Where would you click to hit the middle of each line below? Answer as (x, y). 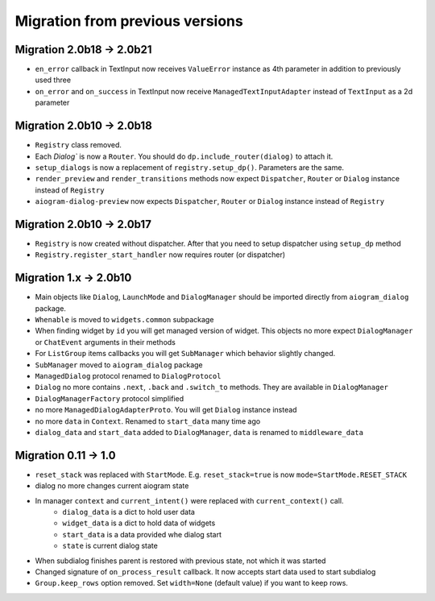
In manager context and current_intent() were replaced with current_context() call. (189, 500)
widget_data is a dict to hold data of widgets (139, 523)
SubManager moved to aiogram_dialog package (119, 365)
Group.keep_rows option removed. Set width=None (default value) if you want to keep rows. (191, 583)
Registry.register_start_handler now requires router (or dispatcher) (160, 255)
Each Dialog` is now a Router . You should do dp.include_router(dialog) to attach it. (184, 156)
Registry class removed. (79, 145)
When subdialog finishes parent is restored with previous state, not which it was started (180, 561)
